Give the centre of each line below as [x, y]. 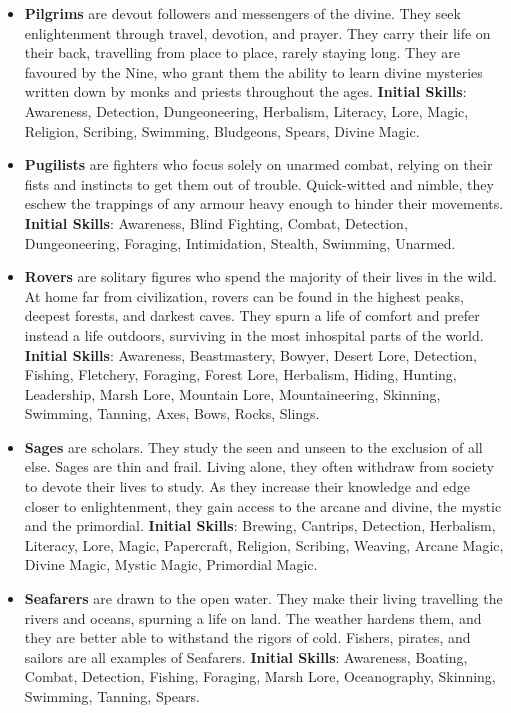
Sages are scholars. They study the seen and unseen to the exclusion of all [253, 446]
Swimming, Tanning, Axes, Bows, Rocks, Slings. [172, 413]
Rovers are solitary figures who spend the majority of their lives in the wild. [260, 276]
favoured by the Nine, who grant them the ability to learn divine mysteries [253, 71]
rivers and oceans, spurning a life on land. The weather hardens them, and [253, 617]
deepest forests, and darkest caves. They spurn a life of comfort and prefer [252, 315]
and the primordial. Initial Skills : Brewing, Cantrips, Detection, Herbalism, [260, 525]
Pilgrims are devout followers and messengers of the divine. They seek [242, 13]
